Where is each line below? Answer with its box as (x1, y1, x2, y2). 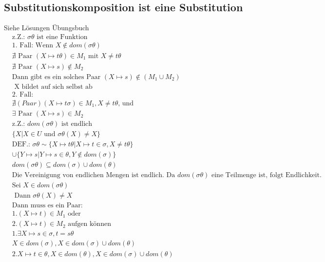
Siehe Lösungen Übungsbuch (4, 22, 89, 33)
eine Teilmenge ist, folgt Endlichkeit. (211, 172, 322, 179)
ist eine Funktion (37, 33, 88, 40)
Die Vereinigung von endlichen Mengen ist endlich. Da (12, 172, 175, 179)
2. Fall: (12, 91, 34, 98)
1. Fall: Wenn (12, 41, 53, 49)
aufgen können (68, 221, 111, 228)
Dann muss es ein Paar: (12, 202, 83, 209)
